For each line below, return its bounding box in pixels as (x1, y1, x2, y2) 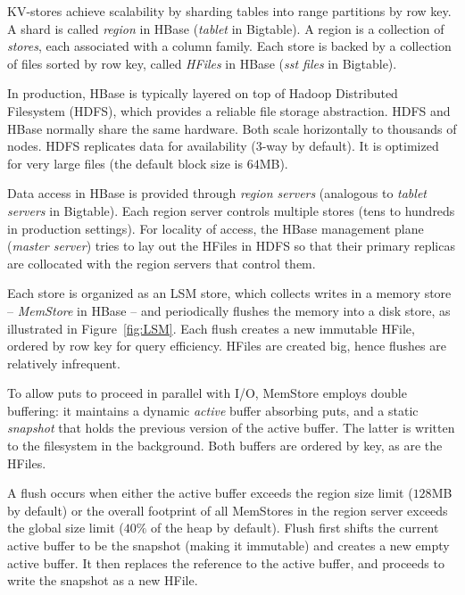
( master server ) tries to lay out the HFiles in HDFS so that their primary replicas (7, 236, 455, 255)
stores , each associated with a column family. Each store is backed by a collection (7, 37, 452, 55)
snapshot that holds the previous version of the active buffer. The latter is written (7, 418, 455, 437)
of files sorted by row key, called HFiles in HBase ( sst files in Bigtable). (7, 54, 397, 72)
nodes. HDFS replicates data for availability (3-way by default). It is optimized (7, 136, 439, 155)
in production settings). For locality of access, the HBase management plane (7, 219, 424, 237)
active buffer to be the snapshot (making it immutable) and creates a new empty (7, 536, 450, 555)
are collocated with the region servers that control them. (7, 253, 316, 272)
